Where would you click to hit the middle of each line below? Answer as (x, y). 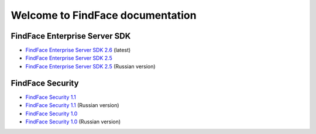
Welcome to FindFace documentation (104, 15)
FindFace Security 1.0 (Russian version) (73, 121)
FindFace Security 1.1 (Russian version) (72, 105)
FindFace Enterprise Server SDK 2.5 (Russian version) (90, 66)
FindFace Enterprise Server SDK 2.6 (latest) (78, 50)
